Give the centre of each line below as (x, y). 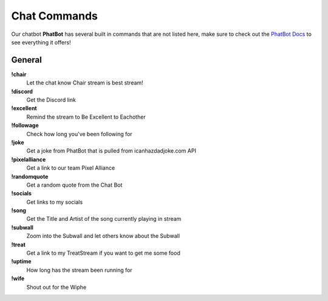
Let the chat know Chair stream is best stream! (85, 83)
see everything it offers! (41, 42)
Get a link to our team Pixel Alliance (71, 168)
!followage (25, 125)
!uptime (21, 261)
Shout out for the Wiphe (56, 287)
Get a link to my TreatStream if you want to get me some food (103, 253)
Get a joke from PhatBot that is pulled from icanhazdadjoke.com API (111, 151)
